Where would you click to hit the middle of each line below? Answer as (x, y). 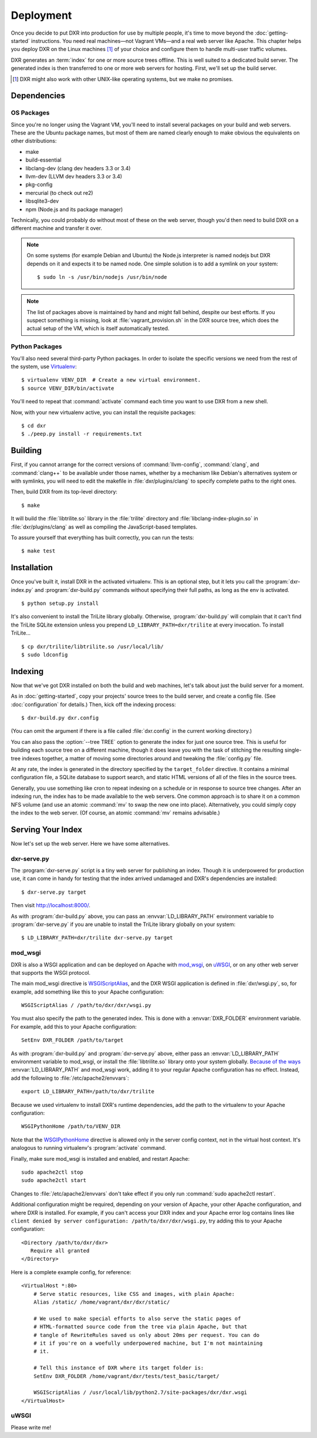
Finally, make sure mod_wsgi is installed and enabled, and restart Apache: (100, 1159)
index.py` (22, 590)
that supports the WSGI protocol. (51, 972)
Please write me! (31, 1427)
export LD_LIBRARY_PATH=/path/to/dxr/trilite (88, 1092)
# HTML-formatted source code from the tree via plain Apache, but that (140, 1327)
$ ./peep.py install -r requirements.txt (82, 434)
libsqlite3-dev (42, 201)
